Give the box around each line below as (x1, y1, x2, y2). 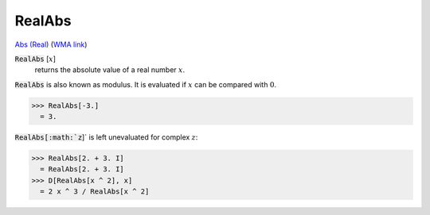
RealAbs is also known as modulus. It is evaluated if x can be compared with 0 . (14, 79, 277, 89)
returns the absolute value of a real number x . (34, 65, 186, 75)
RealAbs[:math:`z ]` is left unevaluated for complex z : (14, 132, 198, 142)
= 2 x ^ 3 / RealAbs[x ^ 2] (40, 187, 150, 196)
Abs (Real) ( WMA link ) (14, 40, 88, 49)
